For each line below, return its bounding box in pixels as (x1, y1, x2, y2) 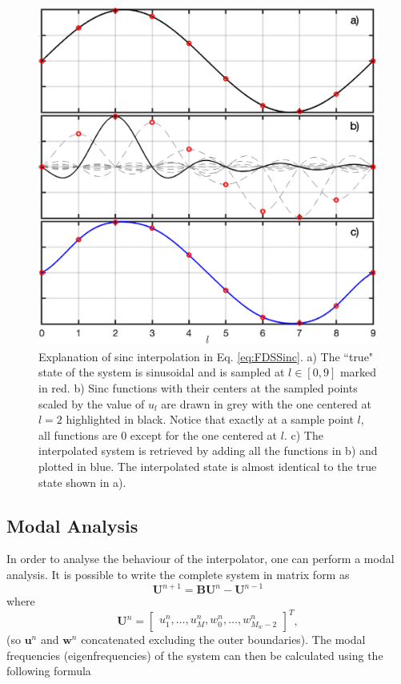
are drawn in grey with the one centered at (161, 395, 371, 412)
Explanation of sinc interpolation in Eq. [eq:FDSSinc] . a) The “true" (38, 348, 374, 364)
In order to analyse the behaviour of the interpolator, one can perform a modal (6, 550, 395, 567)
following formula (6, 662, 91, 679)
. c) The (283, 426, 323, 443)
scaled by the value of (38, 395, 145, 412)
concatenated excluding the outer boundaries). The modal (81, 631, 366, 648)
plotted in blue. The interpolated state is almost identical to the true (38, 457, 377, 474)
